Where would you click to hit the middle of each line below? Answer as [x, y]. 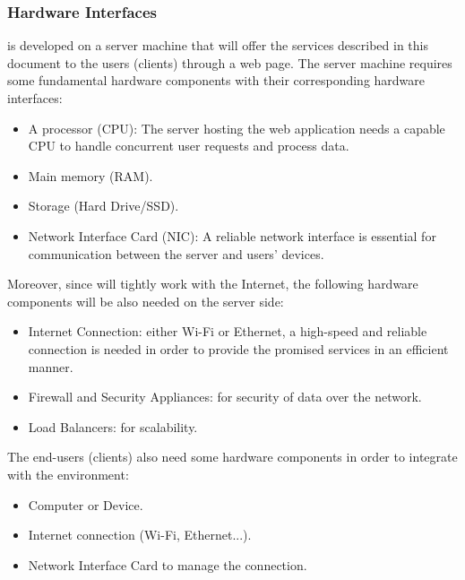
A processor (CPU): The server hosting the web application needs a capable [237, 128]
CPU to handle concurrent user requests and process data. [189, 146]
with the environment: [68, 474]
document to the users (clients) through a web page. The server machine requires [230, 62]
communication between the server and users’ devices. [176, 253]
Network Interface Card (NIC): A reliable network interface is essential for [232, 235]
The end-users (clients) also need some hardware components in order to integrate [232, 457]
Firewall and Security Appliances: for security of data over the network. [225, 397]
